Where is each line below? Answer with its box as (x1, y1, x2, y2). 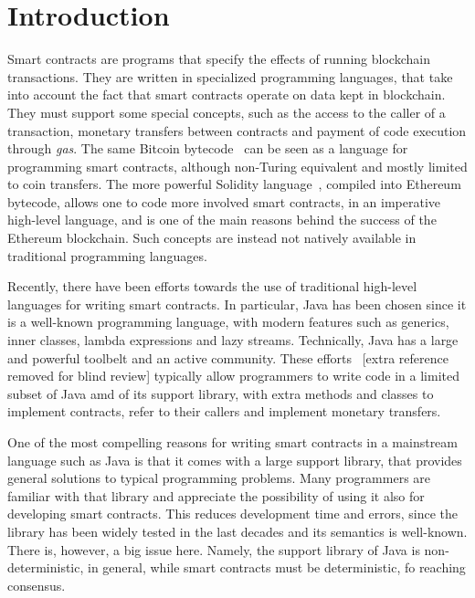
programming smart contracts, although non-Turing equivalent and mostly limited (7, 156, 468, 175)
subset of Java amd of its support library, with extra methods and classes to (7, 383, 434, 403)
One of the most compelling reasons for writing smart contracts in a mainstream (7, 433, 458, 451)
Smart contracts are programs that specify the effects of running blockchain (7, 49, 430, 68)
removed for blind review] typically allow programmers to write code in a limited (7, 366, 460, 385)
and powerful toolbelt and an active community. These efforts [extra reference (7, 348, 449, 367)
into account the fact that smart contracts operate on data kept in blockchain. (7, 85, 446, 104)
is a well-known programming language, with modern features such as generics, (7, 312, 449, 331)
